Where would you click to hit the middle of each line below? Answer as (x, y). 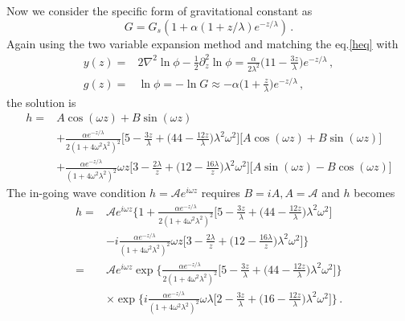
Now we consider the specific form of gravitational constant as (160, 10)
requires (221, 193)
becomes (374, 193)
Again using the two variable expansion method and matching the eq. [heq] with (202, 43)
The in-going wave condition (76, 193)
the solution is (41, 102)
